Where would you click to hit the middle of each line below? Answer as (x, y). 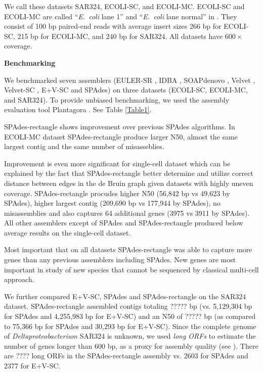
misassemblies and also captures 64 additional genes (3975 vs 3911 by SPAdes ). (127, 213)
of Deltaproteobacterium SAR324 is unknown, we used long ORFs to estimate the (130, 336)
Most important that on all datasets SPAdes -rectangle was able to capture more (128, 249)
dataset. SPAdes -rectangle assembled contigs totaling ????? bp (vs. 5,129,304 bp (128, 306)
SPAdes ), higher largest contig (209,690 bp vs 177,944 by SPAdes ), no (112, 203)
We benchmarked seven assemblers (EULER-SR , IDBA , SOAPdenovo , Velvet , (130, 80)
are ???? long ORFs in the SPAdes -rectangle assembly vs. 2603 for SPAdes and (126, 356)
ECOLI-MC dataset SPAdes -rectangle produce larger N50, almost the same (121, 136)
